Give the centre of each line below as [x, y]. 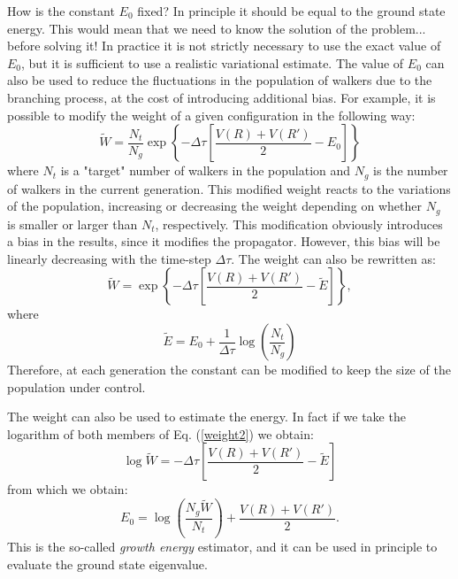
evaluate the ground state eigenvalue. [107, 564]
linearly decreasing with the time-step [109, 258]
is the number [411, 170]
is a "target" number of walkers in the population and [206, 170]
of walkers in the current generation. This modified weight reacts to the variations [229, 188]
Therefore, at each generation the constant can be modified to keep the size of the [229, 370]
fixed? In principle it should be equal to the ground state [291, 11]
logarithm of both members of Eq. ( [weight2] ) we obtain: [160, 433]
